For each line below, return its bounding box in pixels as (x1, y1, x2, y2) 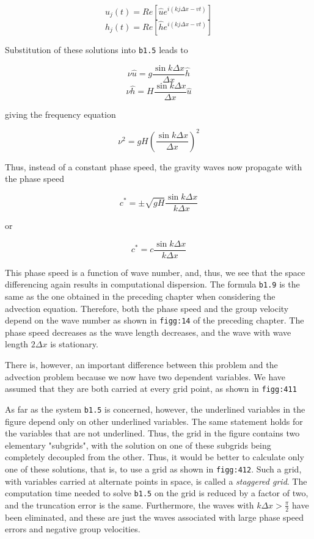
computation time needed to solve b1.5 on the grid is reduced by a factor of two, (5, 487, 309, 499)
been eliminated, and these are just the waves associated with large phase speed (5, 510, 304, 523)
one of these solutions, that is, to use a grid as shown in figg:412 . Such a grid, (5, 462, 302, 475)
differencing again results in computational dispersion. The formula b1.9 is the (5, 278, 300, 291)
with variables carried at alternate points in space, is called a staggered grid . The (5, 474, 307, 487)
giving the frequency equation (5, 107, 116, 120)
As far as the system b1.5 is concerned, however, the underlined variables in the (5, 402, 305, 415)
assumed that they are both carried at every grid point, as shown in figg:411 (5, 382, 297, 395)
